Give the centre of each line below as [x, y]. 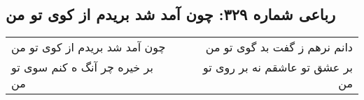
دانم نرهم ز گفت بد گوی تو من [279, 47]
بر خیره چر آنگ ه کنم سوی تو [82, 67]
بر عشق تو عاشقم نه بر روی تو [278, 67]
